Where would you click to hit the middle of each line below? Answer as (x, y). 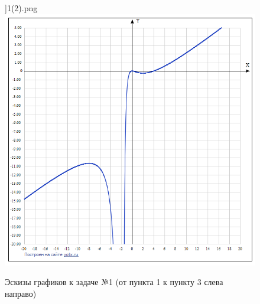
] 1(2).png (21, 8)
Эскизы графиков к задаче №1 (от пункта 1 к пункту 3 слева (114, 282)
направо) (21, 293)
